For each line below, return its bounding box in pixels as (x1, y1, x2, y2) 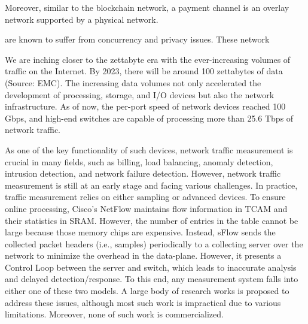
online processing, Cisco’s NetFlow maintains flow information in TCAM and (5, 202, 288, 214)
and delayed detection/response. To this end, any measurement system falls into (5, 272, 298, 285)
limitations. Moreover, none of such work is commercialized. (5, 308, 224, 320)
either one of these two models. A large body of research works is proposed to (5, 284, 289, 297)
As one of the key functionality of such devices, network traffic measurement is (5, 143, 293, 156)
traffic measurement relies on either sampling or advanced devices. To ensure (5, 190, 286, 203)
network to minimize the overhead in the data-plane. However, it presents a (5, 249, 282, 262)
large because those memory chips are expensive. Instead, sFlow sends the (5, 226, 276, 238)
